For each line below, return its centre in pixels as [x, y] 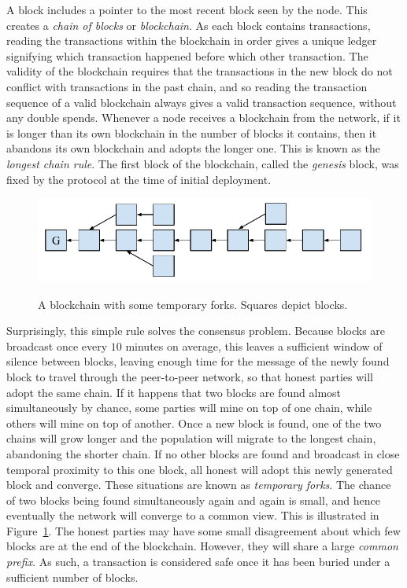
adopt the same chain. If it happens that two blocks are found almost [174, 392]
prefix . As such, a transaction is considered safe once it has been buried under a [198, 562]
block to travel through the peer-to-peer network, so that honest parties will [190, 376]
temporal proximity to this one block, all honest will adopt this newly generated [200, 469]
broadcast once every [57, 345]
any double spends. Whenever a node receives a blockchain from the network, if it [203, 118]
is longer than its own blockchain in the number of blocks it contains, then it [192, 132]
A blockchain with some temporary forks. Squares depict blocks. [193, 304]
